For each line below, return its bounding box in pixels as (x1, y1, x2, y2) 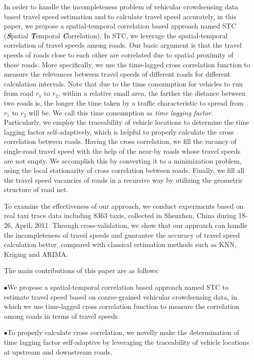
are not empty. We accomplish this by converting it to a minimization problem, (4, 155, 242, 166)
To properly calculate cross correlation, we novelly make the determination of (7, 327, 239, 337)
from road (4, 88, 34, 98)
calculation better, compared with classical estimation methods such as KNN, (4, 239, 237, 249)
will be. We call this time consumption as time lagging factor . (28, 107, 213, 117)
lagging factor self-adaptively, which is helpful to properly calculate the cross (4, 126, 234, 137)
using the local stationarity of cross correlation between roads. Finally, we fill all (4, 165, 245, 175)
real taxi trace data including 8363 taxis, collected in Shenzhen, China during (4, 210, 236, 221)
